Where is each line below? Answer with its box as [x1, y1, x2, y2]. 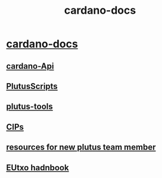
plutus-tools [6, 102, 54, 112]
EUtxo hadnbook [6, 162, 70, 173]
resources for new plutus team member [6, 142, 156, 152]
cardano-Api [6, 61, 54, 71]
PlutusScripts [6, 81, 58, 91]
